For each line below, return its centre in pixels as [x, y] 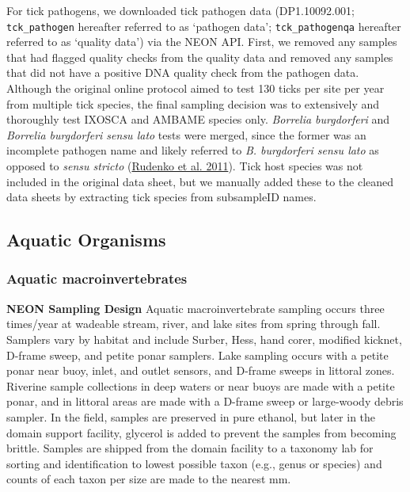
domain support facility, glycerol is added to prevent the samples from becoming [201, 432]
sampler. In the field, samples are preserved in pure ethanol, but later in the [191, 416]
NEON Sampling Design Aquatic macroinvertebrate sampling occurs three [196, 308]
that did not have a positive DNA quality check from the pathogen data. [183, 72]
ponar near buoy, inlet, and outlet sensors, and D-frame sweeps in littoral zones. [201, 370]
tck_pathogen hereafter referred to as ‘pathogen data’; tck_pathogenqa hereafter [204, 26]
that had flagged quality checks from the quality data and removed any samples [200, 57]
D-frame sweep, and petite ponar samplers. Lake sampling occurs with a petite [197, 355]
